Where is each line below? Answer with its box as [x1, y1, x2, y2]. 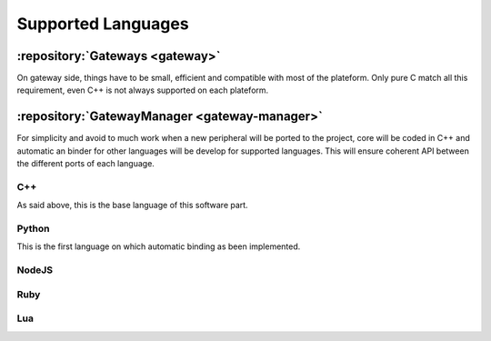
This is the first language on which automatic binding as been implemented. [16, 241, 301, 252]
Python [16, 223, 50, 236]
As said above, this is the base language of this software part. [16, 200, 249, 211]
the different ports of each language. [16, 158, 155, 169]
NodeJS [16, 264, 54, 276]
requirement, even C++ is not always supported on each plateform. [16, 85, 269, 95]
